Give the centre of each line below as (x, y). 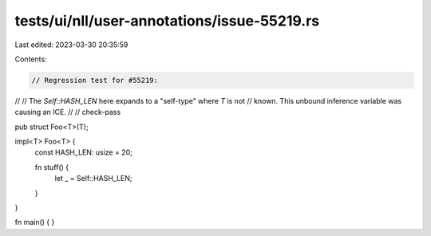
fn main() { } (35, 222)
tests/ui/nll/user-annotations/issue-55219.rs (167, 21)
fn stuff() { (52, 167)
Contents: (31, 59)
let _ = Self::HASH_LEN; (93, 179)
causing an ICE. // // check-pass (68, 112)
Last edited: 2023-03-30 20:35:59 (71, 45)
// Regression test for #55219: (95, 80)
